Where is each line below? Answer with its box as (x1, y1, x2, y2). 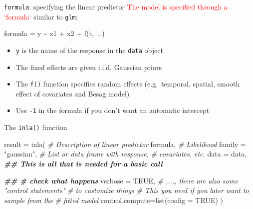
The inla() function (4, 122, 67, 132)
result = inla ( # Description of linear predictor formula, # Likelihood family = (4, 138, 246, 149)
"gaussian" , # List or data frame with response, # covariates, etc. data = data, (4, 148, 247, 159)
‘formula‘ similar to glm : (4, 11, 78, 21)
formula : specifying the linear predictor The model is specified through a (4, 1, 228, 11)
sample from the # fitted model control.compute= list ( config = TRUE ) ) (4, 194, 223, 205)
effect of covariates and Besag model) (15, 88, 130, 98)
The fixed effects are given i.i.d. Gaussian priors (15, 61, 162, 72)
